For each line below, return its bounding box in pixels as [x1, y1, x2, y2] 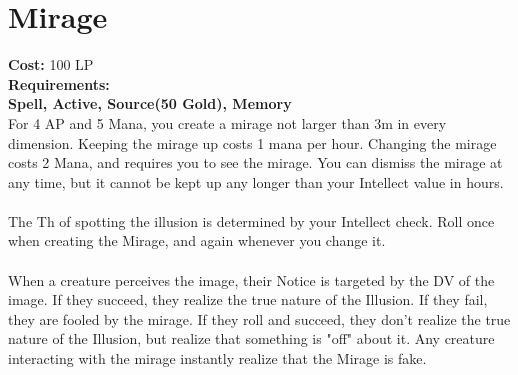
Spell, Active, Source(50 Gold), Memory [8, 93, 292, 114]
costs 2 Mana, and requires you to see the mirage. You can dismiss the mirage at [8, 152, 503, 173]
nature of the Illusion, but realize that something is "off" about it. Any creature [8, 328, 495, 349]
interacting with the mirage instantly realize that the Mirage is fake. [8, 348, 427, 369]
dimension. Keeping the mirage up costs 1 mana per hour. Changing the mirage [8, 132, 497, 153]
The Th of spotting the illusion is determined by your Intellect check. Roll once [8, 210, 495, 231]
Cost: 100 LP [8, 54, 94, 75]
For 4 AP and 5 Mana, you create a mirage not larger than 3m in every [8, 112, 447, 133]
